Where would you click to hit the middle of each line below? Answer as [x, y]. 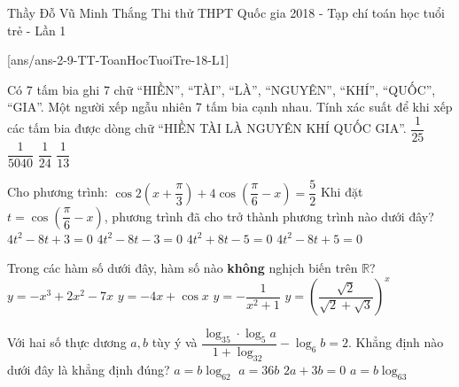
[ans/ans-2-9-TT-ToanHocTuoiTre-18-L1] [118, 60]
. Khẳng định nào [396, 342]
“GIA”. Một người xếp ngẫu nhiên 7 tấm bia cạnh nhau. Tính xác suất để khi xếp [230, 107]
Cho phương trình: [58, 192]
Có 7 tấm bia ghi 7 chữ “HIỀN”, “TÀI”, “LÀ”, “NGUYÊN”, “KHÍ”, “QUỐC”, [222, 89]
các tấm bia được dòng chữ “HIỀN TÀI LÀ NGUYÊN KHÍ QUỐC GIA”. [207, 128]
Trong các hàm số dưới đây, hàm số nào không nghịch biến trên [183, 268]
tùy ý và [175, 342]
